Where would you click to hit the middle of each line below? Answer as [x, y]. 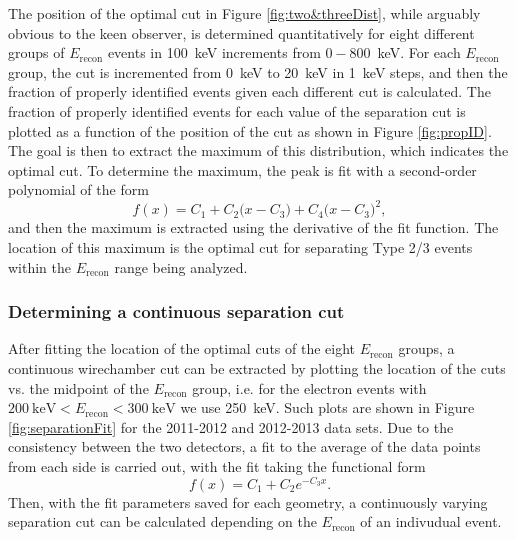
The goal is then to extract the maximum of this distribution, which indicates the [258, 150]
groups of [36, 52]
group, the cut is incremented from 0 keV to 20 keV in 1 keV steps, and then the [258, 71]
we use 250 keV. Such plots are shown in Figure [327, 407]
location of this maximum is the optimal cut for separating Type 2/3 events [240, 247]
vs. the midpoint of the [78, 387]
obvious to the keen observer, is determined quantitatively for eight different [241, 32]
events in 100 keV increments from [214, 52]
